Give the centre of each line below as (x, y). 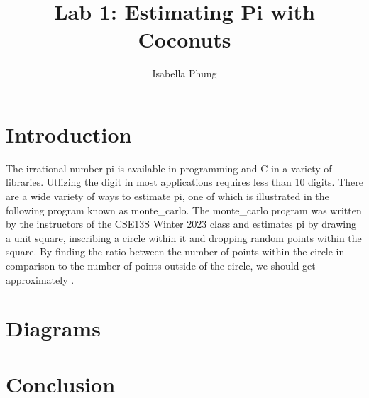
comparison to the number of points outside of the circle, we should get (161, 265)
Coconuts (184, 39)
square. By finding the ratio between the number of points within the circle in (175, 251)
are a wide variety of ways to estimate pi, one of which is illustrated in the (167, 196)
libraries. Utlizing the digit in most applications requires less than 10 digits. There (184, 182)
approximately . (40, 279)
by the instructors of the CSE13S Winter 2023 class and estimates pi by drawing (181, 224)
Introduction (69, 134)
